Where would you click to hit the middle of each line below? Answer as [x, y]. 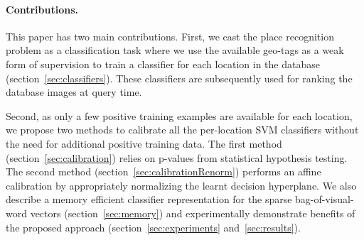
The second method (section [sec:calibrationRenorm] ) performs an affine [164, 171]
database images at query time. [74, 92]
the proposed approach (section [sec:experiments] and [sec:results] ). [153, 227]
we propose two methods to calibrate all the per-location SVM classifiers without [182, 130]
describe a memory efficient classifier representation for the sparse [149, 199]
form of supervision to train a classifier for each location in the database [163, 64]
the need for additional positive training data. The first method [144, 143]
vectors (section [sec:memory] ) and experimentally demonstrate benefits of [193, 213]
